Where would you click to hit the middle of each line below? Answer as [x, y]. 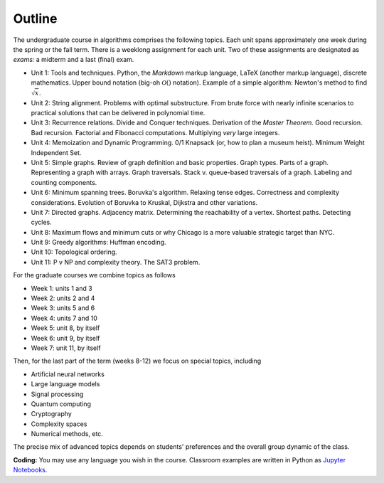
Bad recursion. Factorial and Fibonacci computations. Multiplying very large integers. [155, 132]
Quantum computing [61, 404]
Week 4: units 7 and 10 [64, 318]
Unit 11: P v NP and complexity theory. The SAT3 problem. [116, 262]
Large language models [65, 384]
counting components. [64, 182]
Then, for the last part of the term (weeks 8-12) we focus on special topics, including [137, 361]
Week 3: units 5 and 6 [63, 308]
